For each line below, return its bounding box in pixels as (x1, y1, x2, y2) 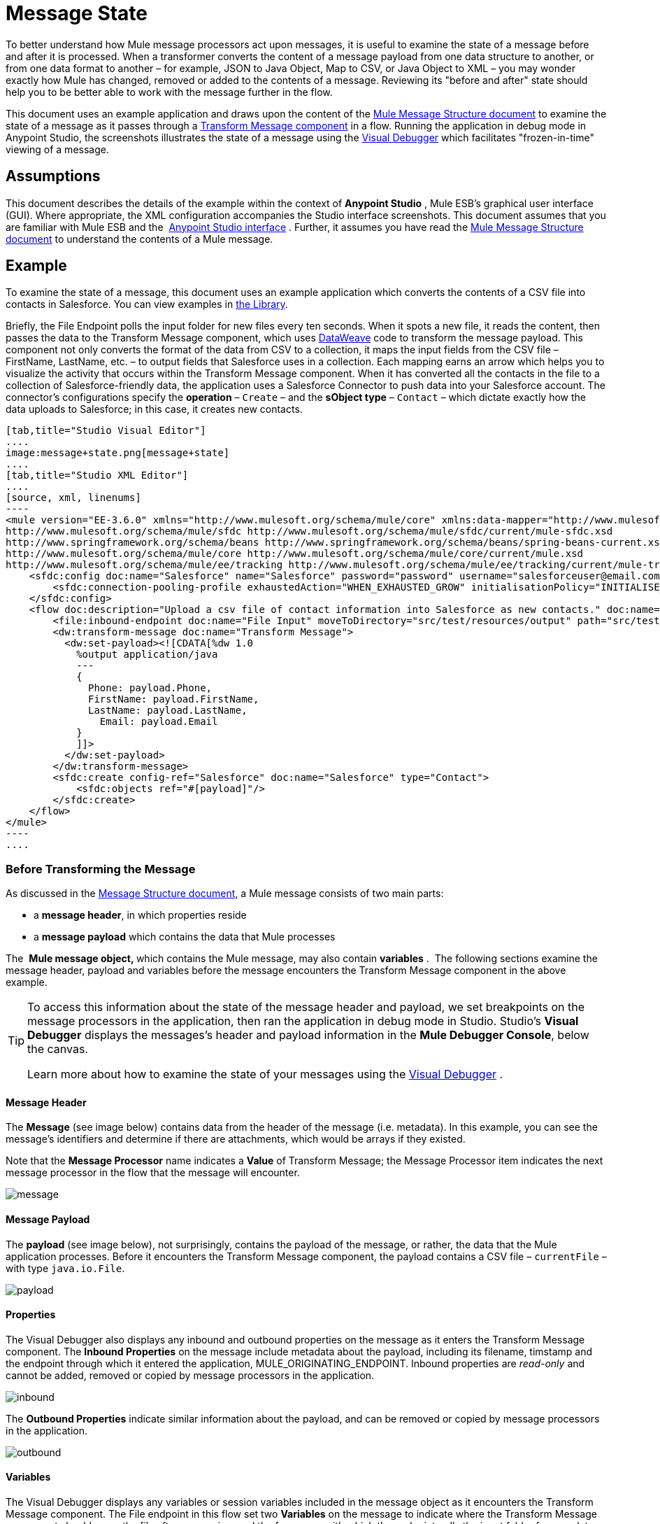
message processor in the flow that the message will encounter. (6, 1166, 300, 1179)
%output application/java (76, 649, 218, 661)
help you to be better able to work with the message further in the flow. (6, 85, 333, 98)
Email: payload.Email (99, 716, 218, 728)
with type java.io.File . (6, 1262, 125, 1274)
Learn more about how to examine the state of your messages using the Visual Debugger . (27, 1067, 503, 1082)
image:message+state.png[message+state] (6, 447, 230, 459)
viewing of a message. (6, 143, 109, 155)
